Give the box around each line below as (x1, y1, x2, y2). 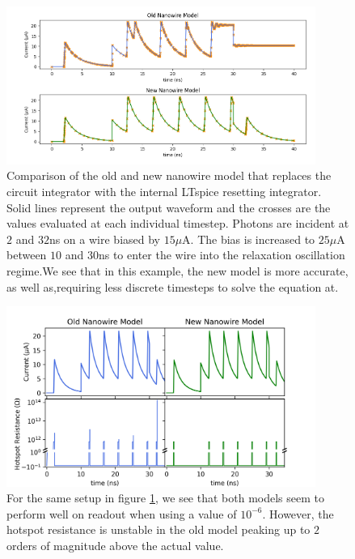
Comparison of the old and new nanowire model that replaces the (6, 167, 332, 184)
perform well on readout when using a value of (6, 505, 237, 522)
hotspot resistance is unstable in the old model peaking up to (6, 521, 311, 538)
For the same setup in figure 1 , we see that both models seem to (6, 489, 324, 506)
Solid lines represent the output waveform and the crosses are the (6, 198, 331, 215)
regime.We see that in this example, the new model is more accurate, (6, 262, 349, 279)
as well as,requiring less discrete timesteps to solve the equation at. (6, 278, 339, 295)
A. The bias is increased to (182, 230, 315, 247)
